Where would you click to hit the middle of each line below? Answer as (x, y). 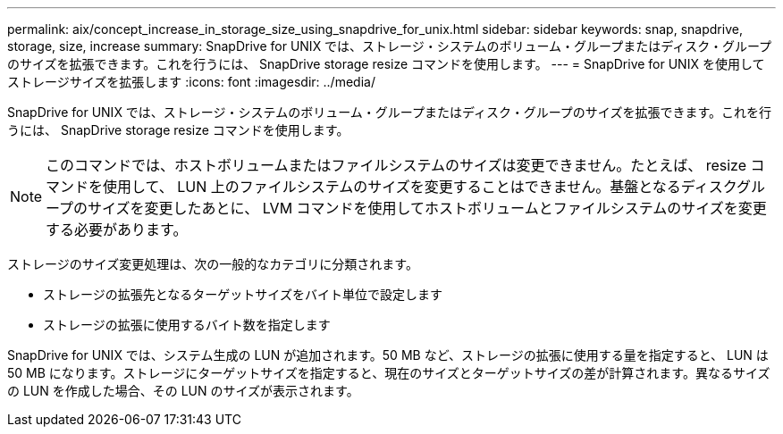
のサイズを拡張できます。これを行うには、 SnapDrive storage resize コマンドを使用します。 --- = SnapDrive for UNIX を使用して (386, 64)
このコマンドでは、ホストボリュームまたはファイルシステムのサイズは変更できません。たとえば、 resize (396, 165)
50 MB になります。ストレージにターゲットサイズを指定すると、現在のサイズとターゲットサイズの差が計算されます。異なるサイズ (389, 373)
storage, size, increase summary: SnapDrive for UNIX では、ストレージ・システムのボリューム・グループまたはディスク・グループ (390, 46)
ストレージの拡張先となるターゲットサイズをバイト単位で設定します (243, 294)
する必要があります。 (117, 230)
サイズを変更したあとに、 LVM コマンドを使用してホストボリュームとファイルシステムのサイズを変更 (427, 208)
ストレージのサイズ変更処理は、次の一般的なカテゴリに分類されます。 (213, 264)
